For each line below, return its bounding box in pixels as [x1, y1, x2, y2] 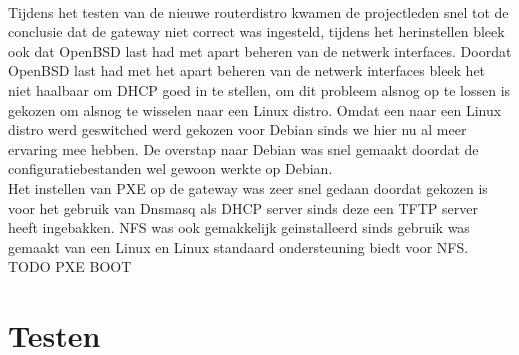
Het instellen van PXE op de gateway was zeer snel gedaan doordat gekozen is [8, 177, 488, 198]
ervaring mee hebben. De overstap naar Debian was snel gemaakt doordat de [8, 138, 479, 159]
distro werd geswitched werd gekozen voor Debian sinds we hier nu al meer [8, 119, 467, 140]
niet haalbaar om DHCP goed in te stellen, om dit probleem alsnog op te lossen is [8, 79, 511, 100]
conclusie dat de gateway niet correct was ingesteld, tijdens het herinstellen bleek [8, 21, 505, 42]
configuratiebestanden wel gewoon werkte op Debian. [8, 158, 333, 179]
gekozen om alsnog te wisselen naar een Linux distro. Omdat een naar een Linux [8, 99, 502, 120]
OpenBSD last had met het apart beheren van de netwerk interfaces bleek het [8, 60, 486, 81]
